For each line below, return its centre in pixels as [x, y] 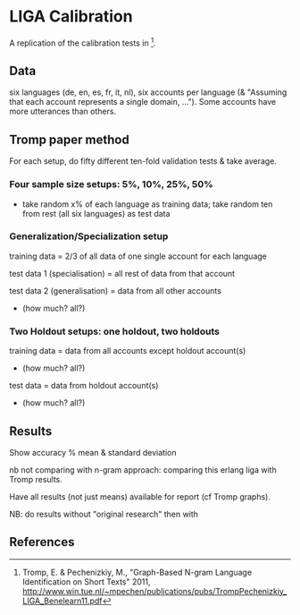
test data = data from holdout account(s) [84, 386]
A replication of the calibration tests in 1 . [83, 42]
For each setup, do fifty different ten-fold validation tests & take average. [143, 161]
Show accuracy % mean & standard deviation [93, 452]
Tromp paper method [69, 139]
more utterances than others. [63, 111]
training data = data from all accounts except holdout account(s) [128, 351]
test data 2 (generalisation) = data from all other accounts [115, 290]
